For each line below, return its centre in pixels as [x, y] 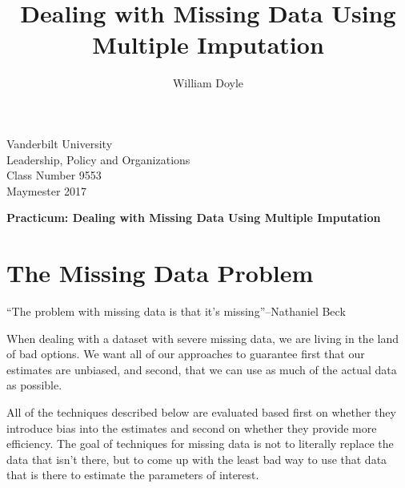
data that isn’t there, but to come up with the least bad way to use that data [197, 459]
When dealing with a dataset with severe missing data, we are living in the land [202, 338]
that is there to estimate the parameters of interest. [133, 475]
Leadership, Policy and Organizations [98, 159]
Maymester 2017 [47, 190]
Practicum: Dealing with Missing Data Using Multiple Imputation [194, 218]
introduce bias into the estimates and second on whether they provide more [192, 428]
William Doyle [208, 83]
